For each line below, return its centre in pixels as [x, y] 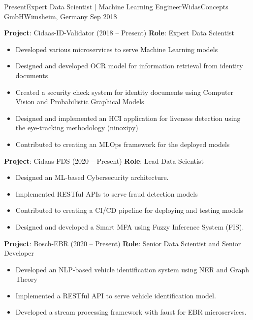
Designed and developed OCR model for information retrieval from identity [129, 66]
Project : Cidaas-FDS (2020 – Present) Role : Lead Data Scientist [104, 160]
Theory [26, 279]
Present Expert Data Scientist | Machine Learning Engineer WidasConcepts [116, 6]
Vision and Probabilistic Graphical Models [80, 102]
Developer [19, 253]
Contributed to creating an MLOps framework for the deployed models [123, 144]
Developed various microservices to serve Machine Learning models [117, 49]
